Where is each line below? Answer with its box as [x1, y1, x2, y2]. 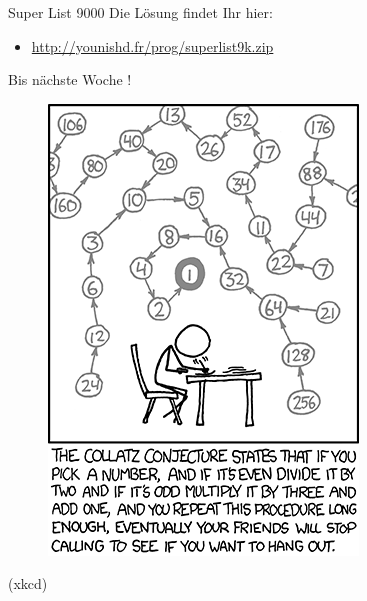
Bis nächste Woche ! [8, 69, 132, 90]
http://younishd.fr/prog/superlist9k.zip [31, 35, 274, 56]
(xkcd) [8, 573, 48, 594]
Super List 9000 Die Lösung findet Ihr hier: [8, 2, 273, 22]
